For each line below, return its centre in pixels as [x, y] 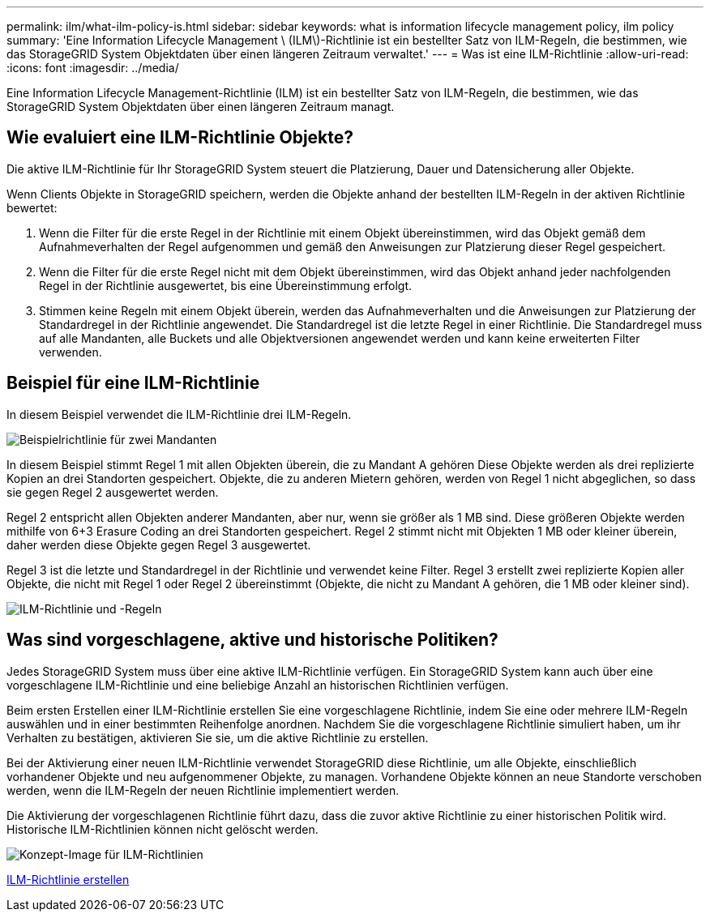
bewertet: [32, 207]
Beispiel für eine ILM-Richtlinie [133, 383]
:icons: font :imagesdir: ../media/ [93, 68]
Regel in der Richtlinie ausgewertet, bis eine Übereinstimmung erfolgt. [226, 285]
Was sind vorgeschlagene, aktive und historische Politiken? [252, 640]
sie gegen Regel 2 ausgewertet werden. [113, 492]
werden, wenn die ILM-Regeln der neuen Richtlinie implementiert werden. [203, 790]
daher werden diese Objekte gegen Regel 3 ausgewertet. [159, 544]
